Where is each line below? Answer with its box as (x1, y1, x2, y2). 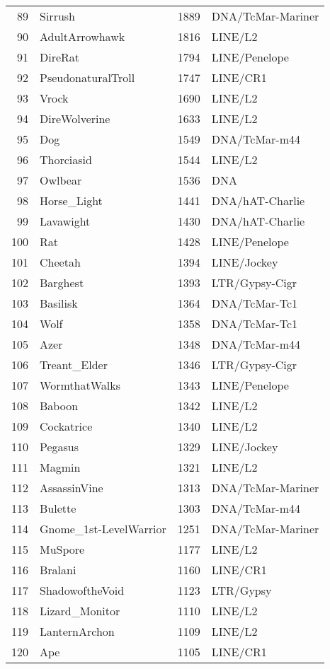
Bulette (40, 500, 76, 516)
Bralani (40, 562, 76, 578)
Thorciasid (40, 151, 92, 168)
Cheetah (40, 254, 81, 270)
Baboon (40, 397, 79, 414)
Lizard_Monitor (40, 603, 120, 619)
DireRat (40, 49, 80, 65)
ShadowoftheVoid (40, 582, 125, 598)
